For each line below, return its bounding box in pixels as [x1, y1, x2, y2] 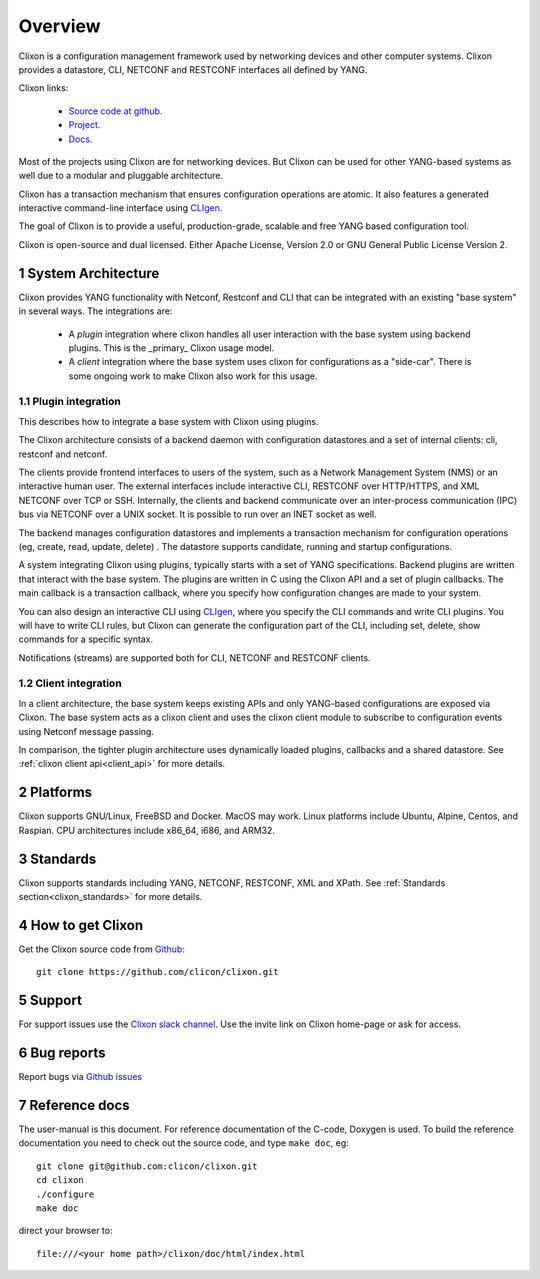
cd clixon [36, 1175, 84, 1186]
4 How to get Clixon [18, 916, 144, 934]
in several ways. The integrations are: [18, 305, 173, 317]
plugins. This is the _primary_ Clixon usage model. [68, 341, 275, 354]
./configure [36, 1188, 95, 1200]
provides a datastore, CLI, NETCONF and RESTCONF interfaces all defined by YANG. [18, 63, 368, 75]
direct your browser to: [18, 1225, 113, 1237]
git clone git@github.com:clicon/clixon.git [36, 1160, 259, 1172]
